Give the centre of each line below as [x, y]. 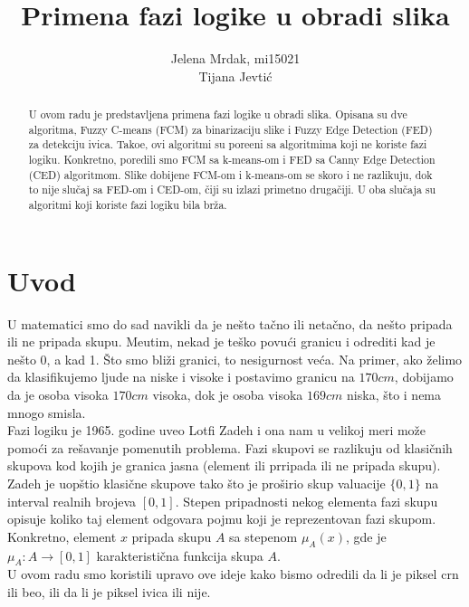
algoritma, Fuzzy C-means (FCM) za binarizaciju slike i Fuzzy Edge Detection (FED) [230, 129]
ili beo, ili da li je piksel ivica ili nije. [109, 591]
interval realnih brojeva [72, 501]
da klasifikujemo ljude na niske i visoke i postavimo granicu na [181, 377]
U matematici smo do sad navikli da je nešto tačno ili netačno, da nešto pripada [230, 323]
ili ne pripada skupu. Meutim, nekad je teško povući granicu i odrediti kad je [221, 341]
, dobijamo [424, 377]
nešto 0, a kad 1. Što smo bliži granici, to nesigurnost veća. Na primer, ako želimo [235, 359]
